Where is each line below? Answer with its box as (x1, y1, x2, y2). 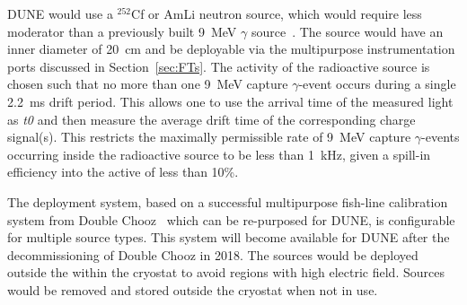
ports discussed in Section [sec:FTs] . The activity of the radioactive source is (7, 57, 430, 75)
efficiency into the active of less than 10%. (7, 162, 239, 181)
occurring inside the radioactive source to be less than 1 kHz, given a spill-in (7, 144, 431, 163)
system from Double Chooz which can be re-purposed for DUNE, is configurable (7, 210, 455, 229)
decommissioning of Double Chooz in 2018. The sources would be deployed (7, 245, 419, 264)
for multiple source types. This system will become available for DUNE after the (7, 228, 450, 247)
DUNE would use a (7, 4, 113, 22)
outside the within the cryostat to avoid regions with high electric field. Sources (7, 263, 445, 282)
